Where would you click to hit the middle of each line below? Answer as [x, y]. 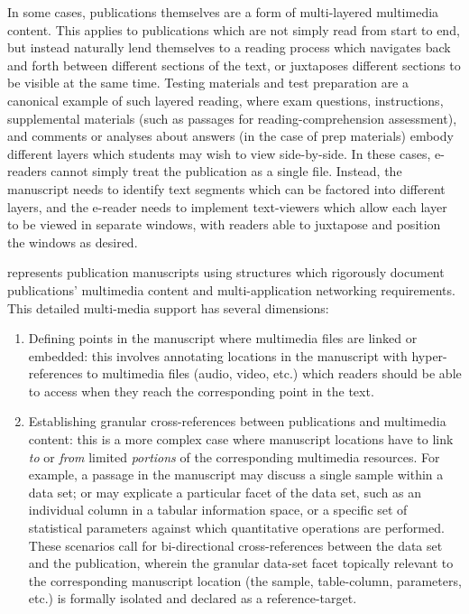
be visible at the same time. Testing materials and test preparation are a [208, 83]
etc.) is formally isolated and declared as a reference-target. [193, 598]
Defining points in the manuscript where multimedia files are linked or [223, 338]
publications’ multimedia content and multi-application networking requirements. [231, 289]
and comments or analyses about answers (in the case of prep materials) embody [230, 136]
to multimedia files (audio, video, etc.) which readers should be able [274, 373]
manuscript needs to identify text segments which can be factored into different [226, 188]
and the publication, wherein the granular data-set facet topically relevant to [241, 563]
